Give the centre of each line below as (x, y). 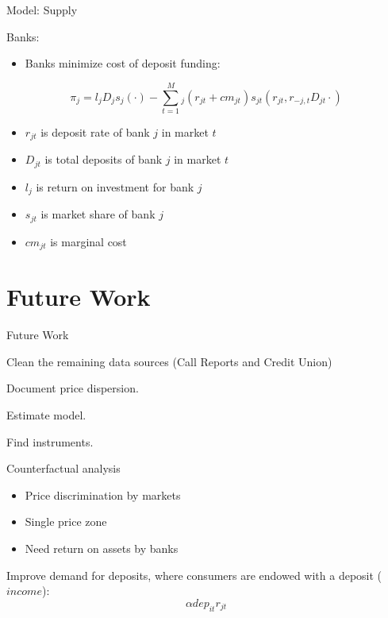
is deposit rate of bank (95, 131)
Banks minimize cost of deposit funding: (123, 63)
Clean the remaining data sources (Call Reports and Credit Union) (169, 361)
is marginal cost (88, 241)
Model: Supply (42, 10)
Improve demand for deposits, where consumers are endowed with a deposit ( (194, 575)
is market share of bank (98, 214)
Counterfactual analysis (63, 468)
